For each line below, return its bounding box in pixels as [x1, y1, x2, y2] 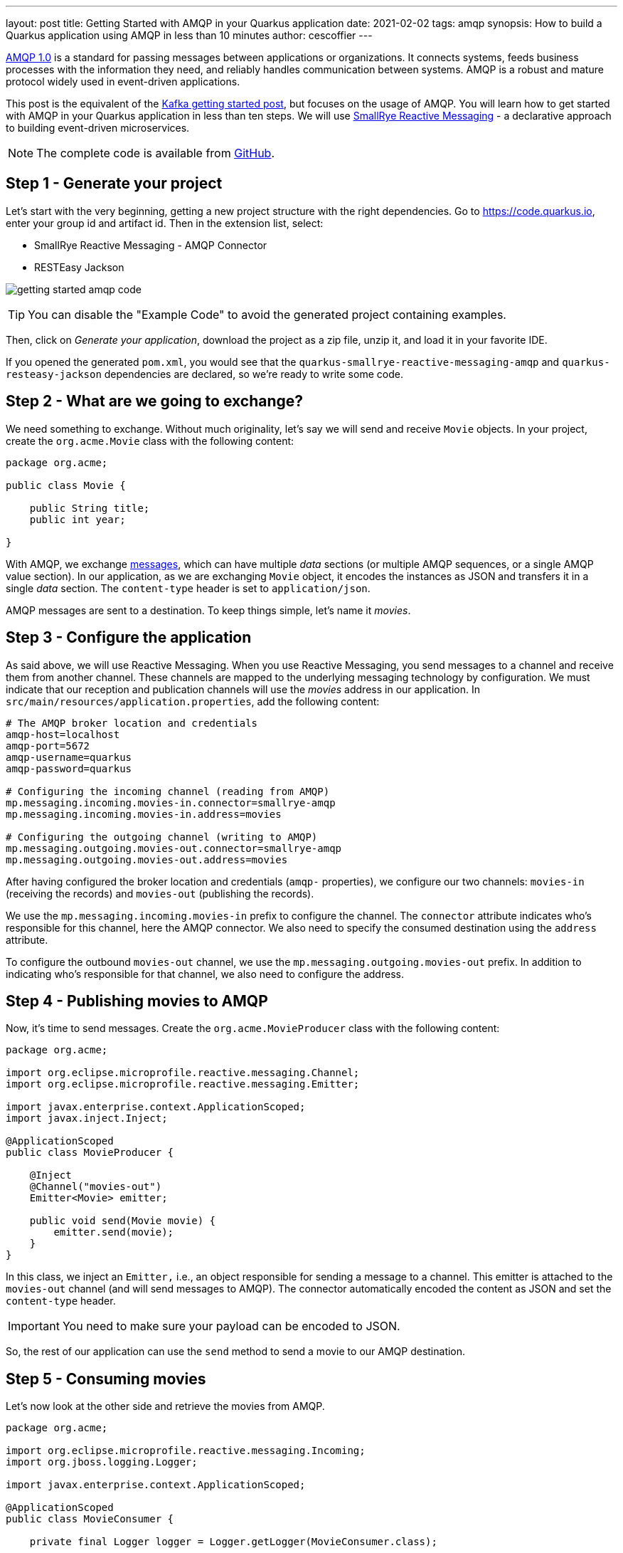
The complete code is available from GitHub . [36, 146, 275, 160]
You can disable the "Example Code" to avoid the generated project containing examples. [28, 307, 506, 322]
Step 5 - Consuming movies [6, 1369, 206, 1388]
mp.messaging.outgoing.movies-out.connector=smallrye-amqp [6, 842, 342, 854]
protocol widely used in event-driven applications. [6, 75, 240, 88]
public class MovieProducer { [6, 1147, 174, 1159]
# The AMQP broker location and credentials [6, 717, 258, 729]
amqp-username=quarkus [6, 751, 132, 763]
